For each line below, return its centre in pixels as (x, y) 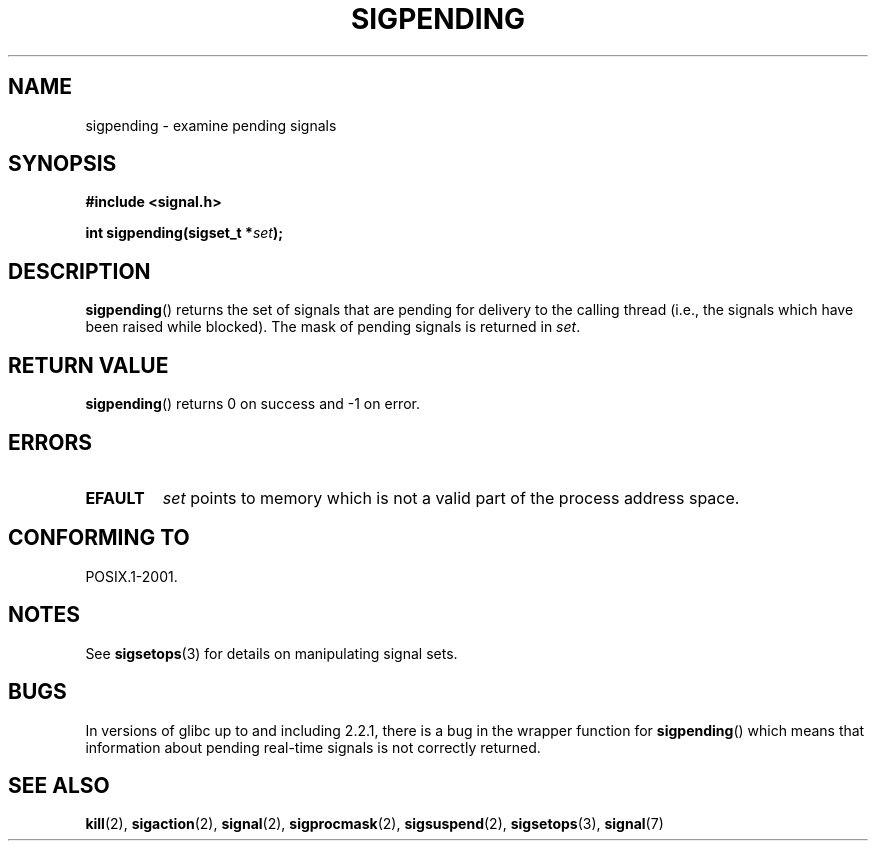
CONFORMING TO (99, 538)
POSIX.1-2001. (131, 576)
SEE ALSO (59, 785)
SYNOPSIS (62, 164)
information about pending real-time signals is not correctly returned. (313, 747)
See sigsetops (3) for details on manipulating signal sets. (271, 653)
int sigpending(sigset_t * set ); (184, 233)
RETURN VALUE (88, 365)
